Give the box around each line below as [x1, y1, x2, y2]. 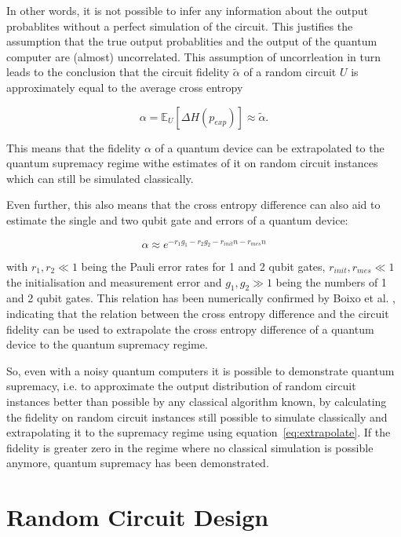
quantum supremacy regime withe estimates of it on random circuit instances [6, 155, 378, 171]
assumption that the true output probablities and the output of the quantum [6, 33, 377, 49]
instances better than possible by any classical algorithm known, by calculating [6, 393, 387, 409]
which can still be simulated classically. [6, 170, 194, 186]
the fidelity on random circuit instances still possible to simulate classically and [6, 408, 388, 425]
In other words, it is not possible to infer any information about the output [6, 2, 368, 18]
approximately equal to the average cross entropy [6, 79, 243, 95]
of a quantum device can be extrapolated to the [155, 139, 385, 155]
